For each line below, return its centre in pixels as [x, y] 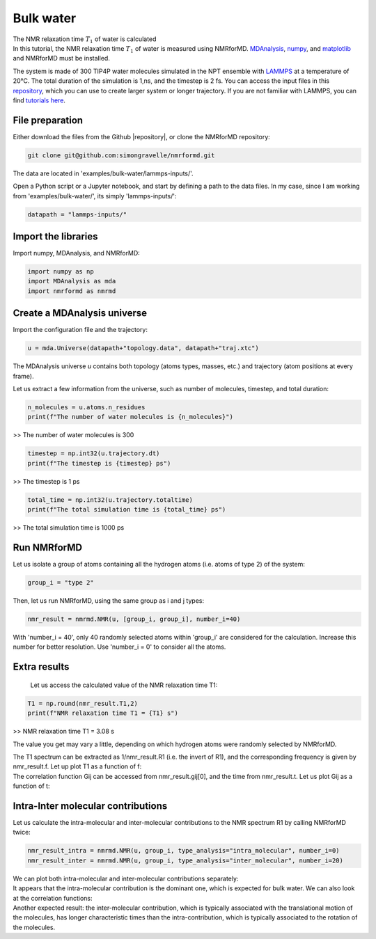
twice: [22, 833]
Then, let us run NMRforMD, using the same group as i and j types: [109, 601]
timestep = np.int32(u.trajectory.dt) [94, 453]
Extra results [41, 667]
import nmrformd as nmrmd [72, 291]
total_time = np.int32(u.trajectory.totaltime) [110, 500]
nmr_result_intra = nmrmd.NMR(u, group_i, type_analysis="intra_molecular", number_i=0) [184, 851]
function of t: [31, 786]
